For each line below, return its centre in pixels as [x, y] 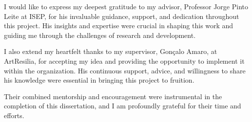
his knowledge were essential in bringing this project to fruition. [99, 80]
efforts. [14, 115]
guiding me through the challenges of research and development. [100, 35]
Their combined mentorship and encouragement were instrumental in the [113, 96]
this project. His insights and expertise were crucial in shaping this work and [119, 26]
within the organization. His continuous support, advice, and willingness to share [125, 70]
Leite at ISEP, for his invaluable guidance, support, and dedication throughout [122, 16]
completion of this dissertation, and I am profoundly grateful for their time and [123, 106]
